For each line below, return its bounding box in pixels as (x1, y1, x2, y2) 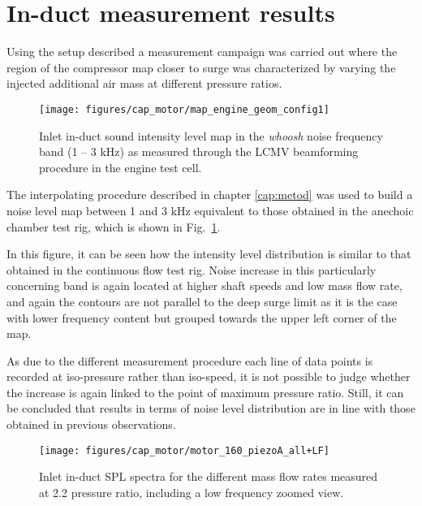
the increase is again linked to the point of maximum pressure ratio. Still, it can (6, 383, 404, 400)
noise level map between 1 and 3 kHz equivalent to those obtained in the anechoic (6, 201, 414, 218)
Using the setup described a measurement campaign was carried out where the (6, 43, 398, 60)
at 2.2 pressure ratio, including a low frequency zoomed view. (39, 483, 344, 500)
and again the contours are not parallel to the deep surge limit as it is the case (6, 292, 398, 309)
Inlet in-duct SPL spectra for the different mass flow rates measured (39, 468, 378, 485)
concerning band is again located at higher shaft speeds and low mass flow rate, (6, 277, 403, 294)
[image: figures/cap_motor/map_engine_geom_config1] (39, 103, 329, 115)
